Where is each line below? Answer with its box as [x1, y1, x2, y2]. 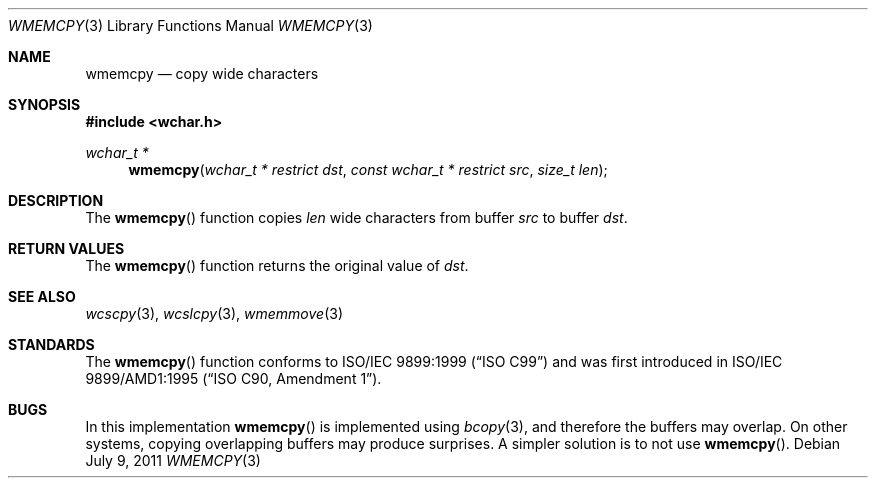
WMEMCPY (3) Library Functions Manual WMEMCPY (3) [8, 17, 373, 34]
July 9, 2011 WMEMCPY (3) [85, 452, 261, 469]
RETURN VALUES [8, 240, 125, 257]
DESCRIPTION [8, 192, 104, 209]
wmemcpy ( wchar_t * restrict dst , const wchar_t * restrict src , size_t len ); [128, 161, 608, 178]
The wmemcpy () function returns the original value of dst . [85, 257, 469, 274]
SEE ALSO [8, 288, 76, 305]
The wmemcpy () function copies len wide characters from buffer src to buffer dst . [85, 209, 628, 226]
